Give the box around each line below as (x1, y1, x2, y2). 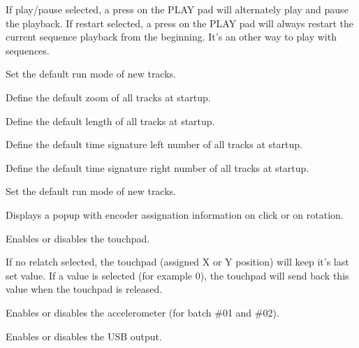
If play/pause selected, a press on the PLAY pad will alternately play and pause (6, 2, 349, 16)
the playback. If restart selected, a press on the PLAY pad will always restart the (6, 15, 354, 30)
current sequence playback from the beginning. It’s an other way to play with (6, 29, 337, 44)
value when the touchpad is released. (6, 282, 163, 296)
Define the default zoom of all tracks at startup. (6, 89, 211, 104)
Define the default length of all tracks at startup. (6, 113, 215, 128)
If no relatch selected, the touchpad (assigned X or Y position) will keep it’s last (6, 254, 349, 269)
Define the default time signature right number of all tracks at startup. (6, 160, 309, 175)
